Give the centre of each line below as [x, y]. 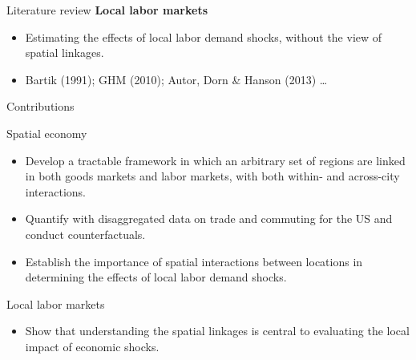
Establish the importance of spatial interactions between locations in [194, 261]
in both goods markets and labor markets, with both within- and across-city [212, 176]
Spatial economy [47, 133]
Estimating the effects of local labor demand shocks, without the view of [204, 36]
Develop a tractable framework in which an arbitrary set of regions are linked [215, 160]
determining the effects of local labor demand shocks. [156, 277]
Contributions [40, 106]
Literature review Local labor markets [107, 10]
